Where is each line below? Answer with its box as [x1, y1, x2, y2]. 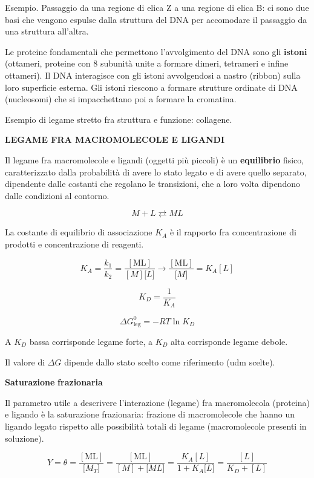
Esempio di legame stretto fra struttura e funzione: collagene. [5, 113, 232, 125]
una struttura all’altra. [5, 25, 89, 38]
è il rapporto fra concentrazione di [169, 226, 296, 238]
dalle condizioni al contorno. [5, 189, 110, 201]
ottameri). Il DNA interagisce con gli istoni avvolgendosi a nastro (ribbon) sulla [5, 68, 301, 81]
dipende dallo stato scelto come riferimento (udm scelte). [64, 355, 275, 368]
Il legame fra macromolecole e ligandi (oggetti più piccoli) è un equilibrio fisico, [5, 153, 304, 166]
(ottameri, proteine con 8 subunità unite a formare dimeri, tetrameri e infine [5, 57, 289, 70]
